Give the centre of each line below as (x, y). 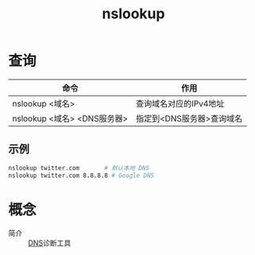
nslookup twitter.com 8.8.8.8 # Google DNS (81, 176)
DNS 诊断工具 (50, 243)
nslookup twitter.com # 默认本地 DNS (79, 168)
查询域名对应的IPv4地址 (180, 103)
